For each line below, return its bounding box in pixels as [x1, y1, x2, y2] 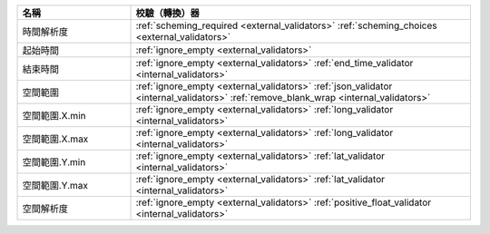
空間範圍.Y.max [22, 180, 89, 191]
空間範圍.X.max [22, 132, 89, 145]
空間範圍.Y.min [22, 156, 86, 168]
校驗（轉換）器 [135, 7, 200, 19]
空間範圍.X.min [22, 110, 86, 122]
